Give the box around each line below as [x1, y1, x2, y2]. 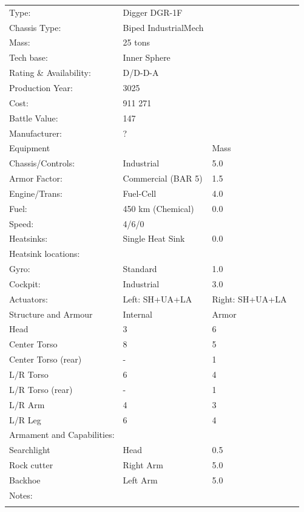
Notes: [9, 488, 33, 501]
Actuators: [9, 292, 48, 305]
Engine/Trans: [9, 186, 62, 199]
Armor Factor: [9, 172, 62, 185]
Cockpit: [9, 277, 41, 290]
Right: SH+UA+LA [212, 292, 287, 305]
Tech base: [9, 51, 48, 64]
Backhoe [9, 473, 41, 486]
